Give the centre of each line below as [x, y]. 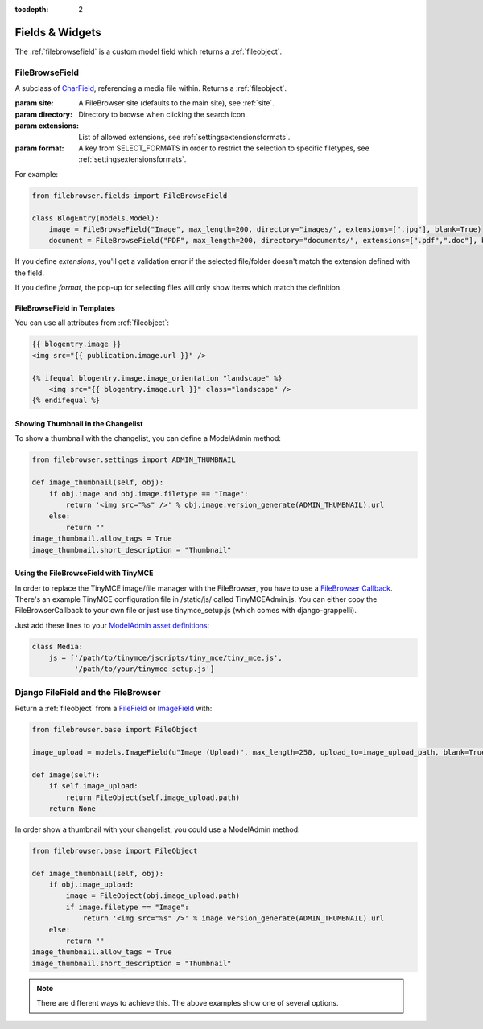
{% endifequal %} [66, 401]
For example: [37, 174]
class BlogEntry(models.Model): [96, 218]
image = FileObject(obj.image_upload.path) [153, 896]
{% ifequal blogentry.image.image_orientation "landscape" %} [157, 378]
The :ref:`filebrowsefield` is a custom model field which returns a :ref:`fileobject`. [149, 51]
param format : [39, 148]
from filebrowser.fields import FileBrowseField [130, 196]
